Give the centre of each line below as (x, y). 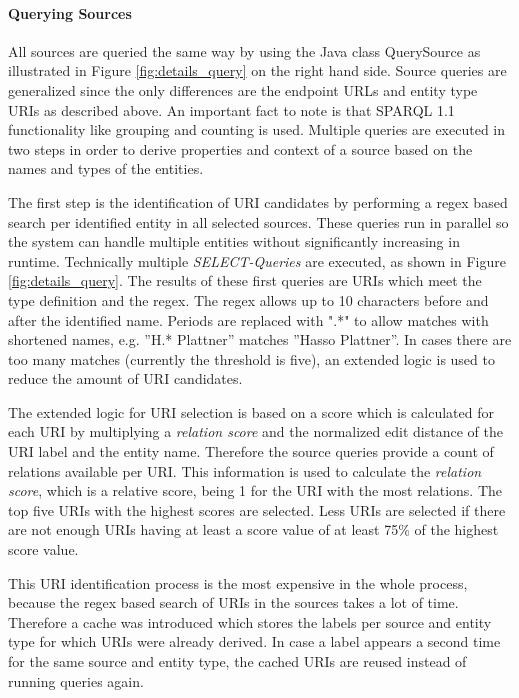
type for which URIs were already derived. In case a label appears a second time (254, 641)
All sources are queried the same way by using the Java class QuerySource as (244, 50)
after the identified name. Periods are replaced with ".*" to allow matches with (248, 319)
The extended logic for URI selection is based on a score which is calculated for (251, 411)
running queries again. (76, 680)
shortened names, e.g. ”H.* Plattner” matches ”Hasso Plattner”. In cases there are (260, 339)
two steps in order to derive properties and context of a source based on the (240, 148)
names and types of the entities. (106, 168)
